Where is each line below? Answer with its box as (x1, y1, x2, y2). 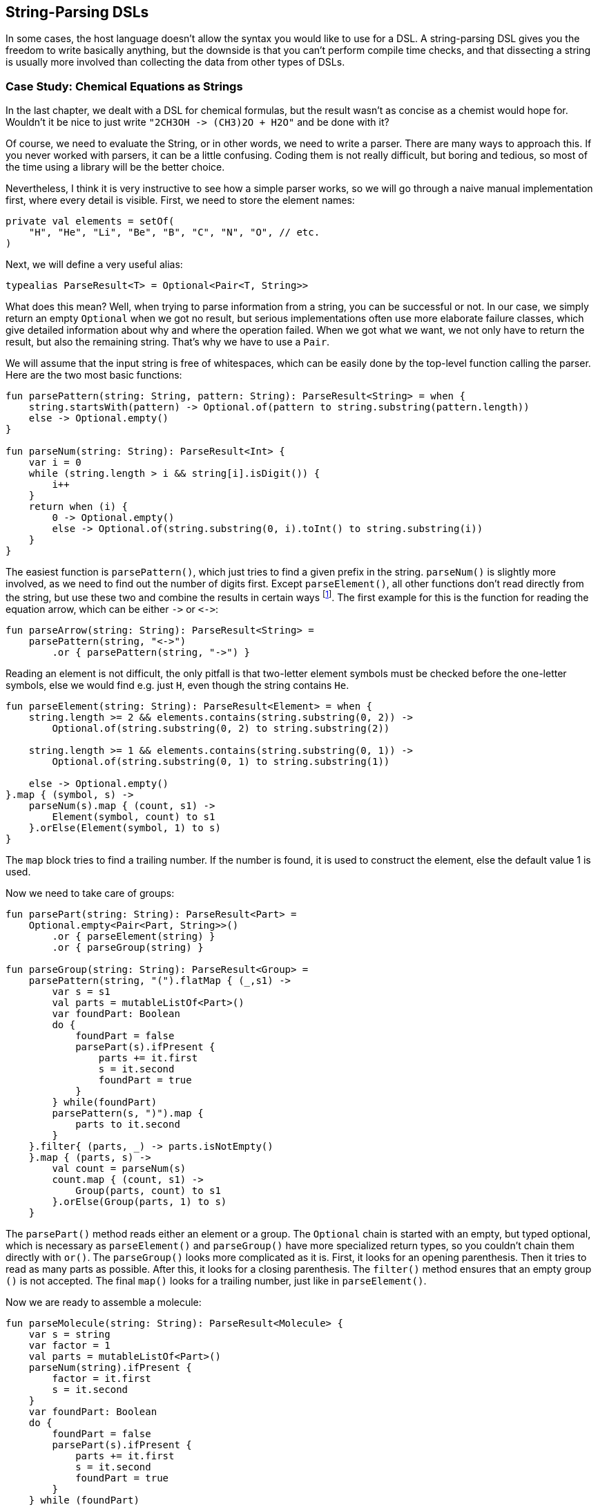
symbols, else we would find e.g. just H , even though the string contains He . (6, 679, 349, 691)
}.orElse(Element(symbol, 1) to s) (28, 822, 221, 833)
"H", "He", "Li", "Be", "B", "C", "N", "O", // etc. (28, 227, 320, 238)
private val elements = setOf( (6, 216, 175, 227)
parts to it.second (75, 1118, 180, 1130)
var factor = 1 (28, 1339, 110, 1351)
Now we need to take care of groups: (6, 887, 175, 899)
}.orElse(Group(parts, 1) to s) (52, 1195, 227, 1207)
